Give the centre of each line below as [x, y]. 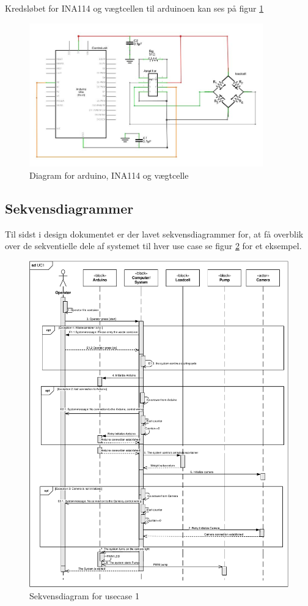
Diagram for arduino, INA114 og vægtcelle [109, 175]
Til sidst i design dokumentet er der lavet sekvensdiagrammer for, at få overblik [154, 234]
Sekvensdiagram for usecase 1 [84, 595]
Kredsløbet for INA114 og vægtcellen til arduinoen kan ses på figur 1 [134, 8]
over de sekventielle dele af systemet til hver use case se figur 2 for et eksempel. [153, 246]
